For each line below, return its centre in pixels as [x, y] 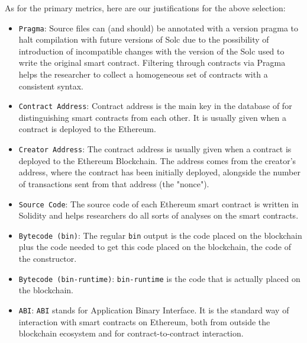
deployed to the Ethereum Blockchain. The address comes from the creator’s [157, 160]
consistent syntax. [51, 86]
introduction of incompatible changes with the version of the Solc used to [151, 51]
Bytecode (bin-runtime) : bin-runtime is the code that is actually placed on [159, 278]
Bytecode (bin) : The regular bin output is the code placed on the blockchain [160, 235]
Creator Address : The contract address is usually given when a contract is [155, 149]
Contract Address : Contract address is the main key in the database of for [155, 106]
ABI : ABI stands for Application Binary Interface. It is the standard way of [154, 310]
